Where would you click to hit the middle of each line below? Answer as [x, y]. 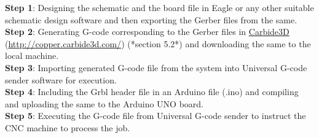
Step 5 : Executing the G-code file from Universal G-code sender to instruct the [156, 116]
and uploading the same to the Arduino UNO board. [104, 103]
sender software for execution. [61, 79]
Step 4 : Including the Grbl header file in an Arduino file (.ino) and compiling [152, 92]
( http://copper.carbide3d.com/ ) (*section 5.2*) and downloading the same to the [158, 43]
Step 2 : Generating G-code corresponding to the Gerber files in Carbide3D [147, 32]
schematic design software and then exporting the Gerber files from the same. [151, 19]
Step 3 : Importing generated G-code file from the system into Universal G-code [156, 67]
